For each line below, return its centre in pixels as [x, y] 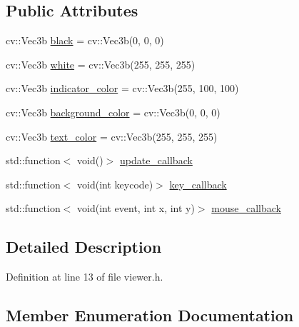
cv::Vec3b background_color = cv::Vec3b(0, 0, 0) [113, 112]
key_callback [198, 184]
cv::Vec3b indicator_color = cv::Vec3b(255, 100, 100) [122, 88]
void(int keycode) [115, 184]
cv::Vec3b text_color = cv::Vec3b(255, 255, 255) [112, 136]
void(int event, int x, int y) [136, 208]
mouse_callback [246, 208]
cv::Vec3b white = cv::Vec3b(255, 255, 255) [101, 64]
